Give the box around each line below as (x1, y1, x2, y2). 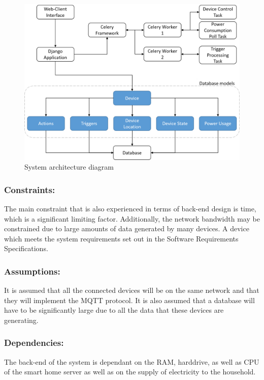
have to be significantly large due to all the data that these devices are (4, 305, 224, 315)
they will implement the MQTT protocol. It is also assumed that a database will (4, 294, 255, 305)
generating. (4, 314, 39, 325)
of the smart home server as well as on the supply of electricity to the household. (4, 366, 256, 377)
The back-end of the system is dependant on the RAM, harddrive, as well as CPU (4, 356, 259, 367)
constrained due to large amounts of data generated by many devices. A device (4, 223, 249, 234)
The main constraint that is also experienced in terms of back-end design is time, (4, 203, 256, 213)
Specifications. (4, 243, 48, 254)
